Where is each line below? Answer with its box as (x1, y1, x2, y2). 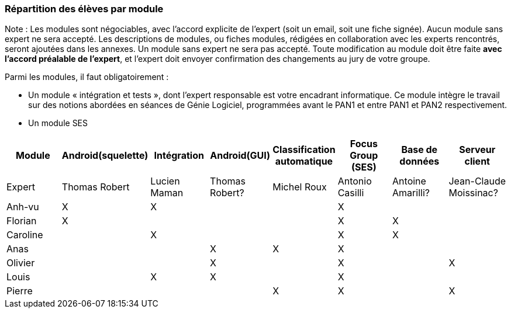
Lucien (150, 175, 180, 187)
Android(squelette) (61, 149, 149, 162)
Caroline (6, 229, 43, 241)
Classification (272, 144, 336, 156)
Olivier (6, 257, 35, 269)
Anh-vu (6, 201, 39, 213)
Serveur (459, 144, 496, 156)
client (464, 155, 490, 168)
